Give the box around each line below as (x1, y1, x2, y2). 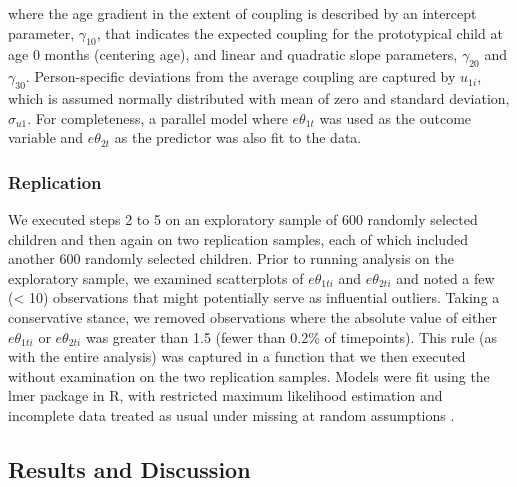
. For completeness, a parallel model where (27, 107, 288, 128)
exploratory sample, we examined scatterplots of (8, 267, 304, 288)
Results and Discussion (8, 453, 251, 484)
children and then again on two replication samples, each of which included (8, 228, 468, 249)
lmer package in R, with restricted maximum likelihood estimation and (8, 385, 443, 406)
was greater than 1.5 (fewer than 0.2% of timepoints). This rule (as (85, 326, 498, 347)
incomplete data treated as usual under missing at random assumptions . (8, 404, 455, 425)
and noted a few (396, 267, 495, 288)
